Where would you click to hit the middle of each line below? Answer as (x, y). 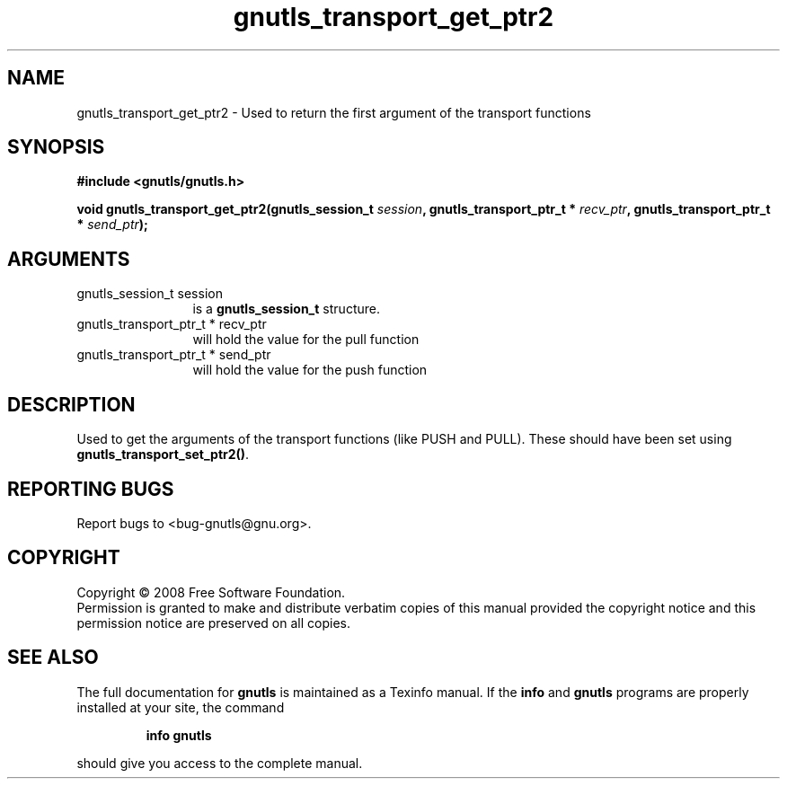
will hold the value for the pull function (306, 340)
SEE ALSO (53, 658)
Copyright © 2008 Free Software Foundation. (211, 592)
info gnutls (179, 735)
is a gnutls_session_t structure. (286, 309)
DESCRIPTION (71, 404)
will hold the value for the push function (310, 370)
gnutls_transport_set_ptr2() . (163, 455)
